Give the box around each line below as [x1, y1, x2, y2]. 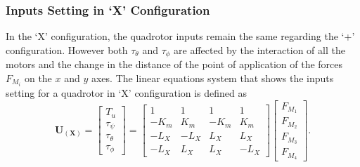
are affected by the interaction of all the [174, 42, 345, 57]
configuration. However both [6, 42, 128, 57]
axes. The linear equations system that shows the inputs [91, 70, 334, 85]
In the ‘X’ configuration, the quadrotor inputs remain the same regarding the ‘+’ [6, 29, 355, 44]
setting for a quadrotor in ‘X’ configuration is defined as [6, 85, 247, 100]
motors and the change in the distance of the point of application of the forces [6, 57, 343, 72]
